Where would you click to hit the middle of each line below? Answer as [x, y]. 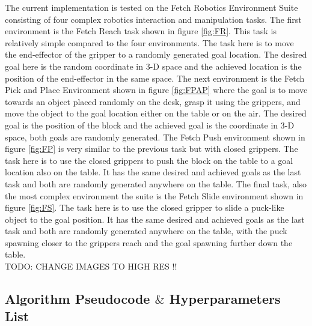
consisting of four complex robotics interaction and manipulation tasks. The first [153, 19]
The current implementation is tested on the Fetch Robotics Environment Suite [151, 7]
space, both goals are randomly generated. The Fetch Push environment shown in [155, 137]
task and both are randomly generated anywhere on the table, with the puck [146, 231]
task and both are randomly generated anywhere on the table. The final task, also [156, 183]
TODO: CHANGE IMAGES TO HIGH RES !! [91, 266]
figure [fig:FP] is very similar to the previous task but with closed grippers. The [151, 149]
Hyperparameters [225, 299]
